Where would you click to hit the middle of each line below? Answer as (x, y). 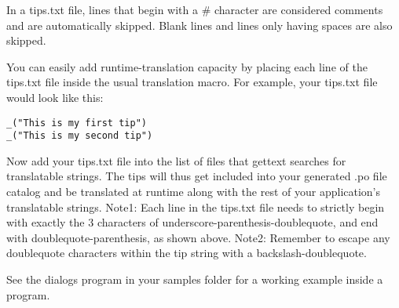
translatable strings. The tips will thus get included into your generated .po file (197, 176)
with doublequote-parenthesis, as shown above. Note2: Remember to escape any (198, 237)
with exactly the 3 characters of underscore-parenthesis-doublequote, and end (192, 222)
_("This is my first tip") (77, 123)
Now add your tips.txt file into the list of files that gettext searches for (176, 160)
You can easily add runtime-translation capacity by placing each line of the (187, 66)
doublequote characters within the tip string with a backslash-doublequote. (187, 253)
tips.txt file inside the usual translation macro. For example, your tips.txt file (192, 82)
